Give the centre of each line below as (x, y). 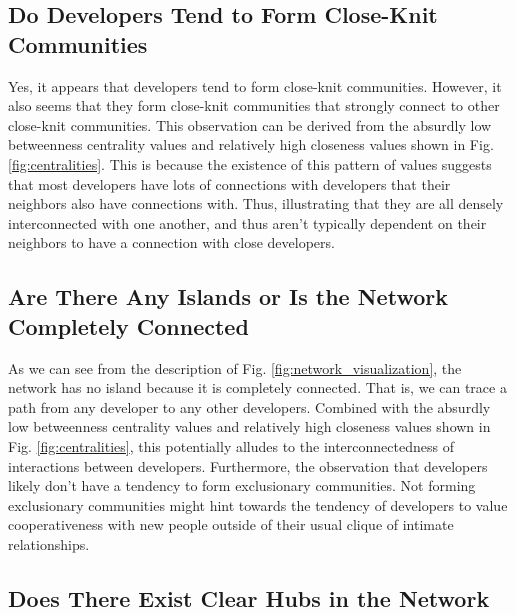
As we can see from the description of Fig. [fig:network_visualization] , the (235, 367)
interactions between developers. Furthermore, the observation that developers (248, 465)
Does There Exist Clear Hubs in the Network (249, 597)
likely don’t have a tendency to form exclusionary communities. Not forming (242, 485)
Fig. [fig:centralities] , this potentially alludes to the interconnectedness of (231, 445)
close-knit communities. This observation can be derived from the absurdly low (250, 124)
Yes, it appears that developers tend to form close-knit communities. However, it (255, 85)
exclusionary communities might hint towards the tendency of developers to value (258, 504)
